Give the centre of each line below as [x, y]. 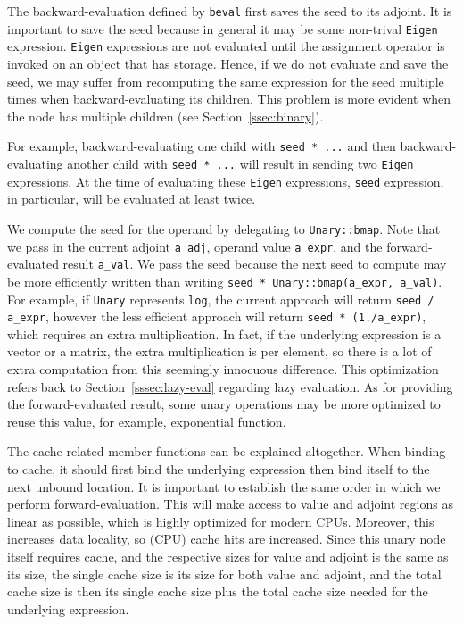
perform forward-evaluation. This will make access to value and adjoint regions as [230, 504]
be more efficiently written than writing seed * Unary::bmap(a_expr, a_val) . [225, 281]
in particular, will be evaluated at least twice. [132, 199]
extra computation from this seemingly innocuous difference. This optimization [223, 369]
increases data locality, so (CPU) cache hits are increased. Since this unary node [227, 539]
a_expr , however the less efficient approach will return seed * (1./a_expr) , [217, 316]
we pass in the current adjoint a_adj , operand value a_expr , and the [195, 246]
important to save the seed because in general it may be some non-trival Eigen [223, 28]
